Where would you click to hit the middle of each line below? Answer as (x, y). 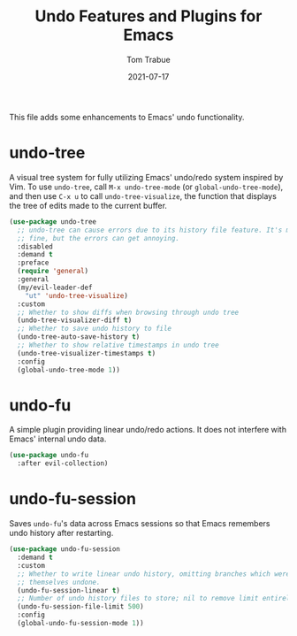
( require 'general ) (53, 272)
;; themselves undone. (59, 582)
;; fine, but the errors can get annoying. (98, 238)
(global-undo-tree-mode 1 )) (69, 370)
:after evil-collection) (63, 464)
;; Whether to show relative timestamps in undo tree (118, 345)
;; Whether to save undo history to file (95, 329)
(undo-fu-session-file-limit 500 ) (80, 607)
